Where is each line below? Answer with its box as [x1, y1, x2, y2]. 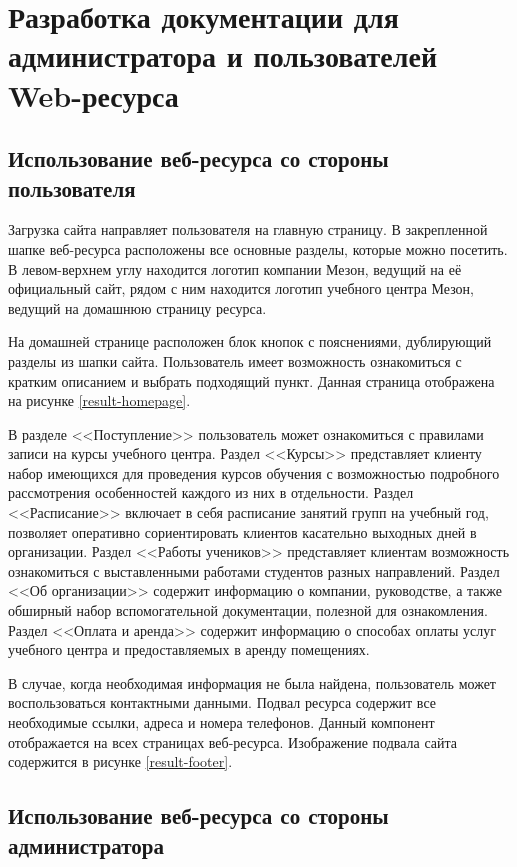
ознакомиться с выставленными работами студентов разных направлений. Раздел [8, 560, 500, 581]
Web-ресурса [8, 74, 179, 115]
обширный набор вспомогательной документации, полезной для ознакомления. [8, 600, 488, 621]
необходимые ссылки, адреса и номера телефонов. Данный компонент [8, 712, 435, 732]
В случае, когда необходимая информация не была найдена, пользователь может [8, 672, 496, 693]
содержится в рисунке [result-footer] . [8, 751, 233, 772]
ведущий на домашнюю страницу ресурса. [8, 297, 267, 318]
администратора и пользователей [8, 35, 438, 76]
